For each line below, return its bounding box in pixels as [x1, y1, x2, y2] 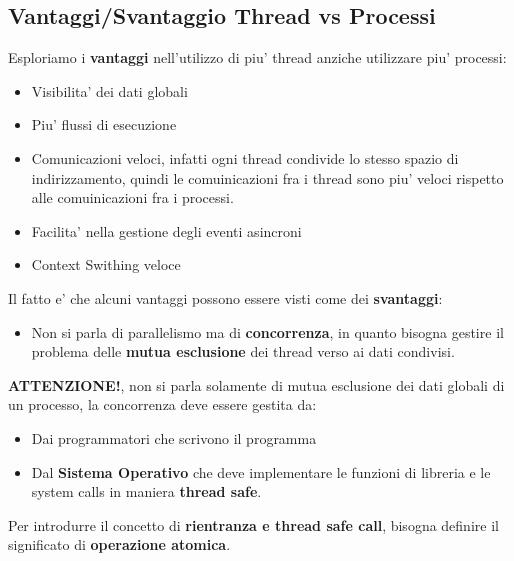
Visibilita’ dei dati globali [31, 80, 188, 101]
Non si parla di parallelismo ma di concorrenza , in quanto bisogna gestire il [31, 321, 504, 342]
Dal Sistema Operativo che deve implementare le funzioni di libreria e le [31, 461, 491, 482]
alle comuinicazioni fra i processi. [31, 187, 234, 208]
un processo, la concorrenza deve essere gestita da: [8, 394, 317, 415]
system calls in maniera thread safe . [31, 481, 262, 502]
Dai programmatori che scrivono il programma [31, 427, 317, 448]
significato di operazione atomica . [8, 534, 231, 555]
